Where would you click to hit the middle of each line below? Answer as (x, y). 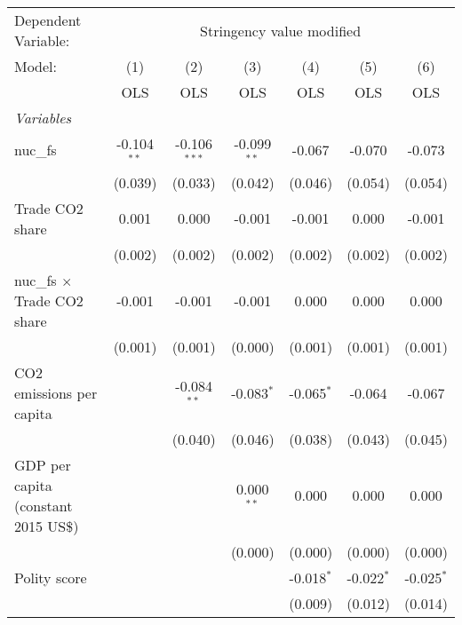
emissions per (56, 392)
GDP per (43, 464)
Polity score (51, 577)
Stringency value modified (281, 30)
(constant (44, 505)
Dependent (48, 20)
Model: (36, 66)
